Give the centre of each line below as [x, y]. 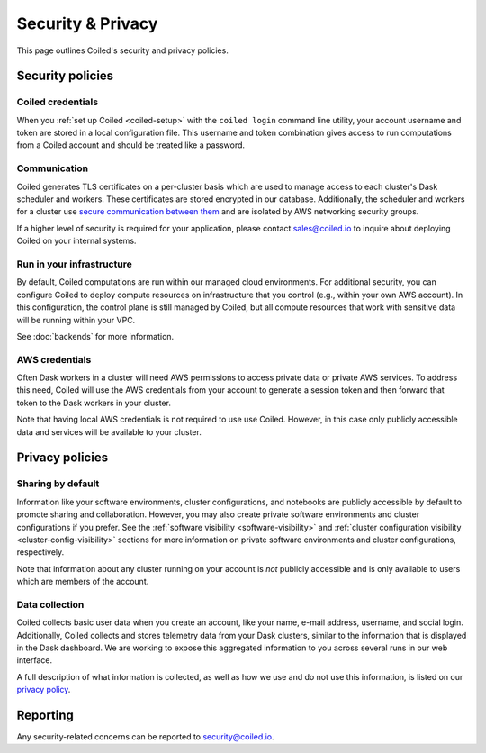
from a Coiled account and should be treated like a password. [131, 145]
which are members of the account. [83, 582]
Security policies [65, 76]
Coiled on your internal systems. [76, 241]
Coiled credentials [58, 102]
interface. [35, 660]
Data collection [50, 604]
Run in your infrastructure [74, 264]
